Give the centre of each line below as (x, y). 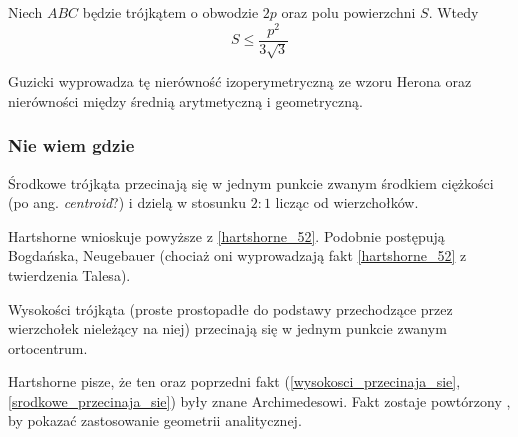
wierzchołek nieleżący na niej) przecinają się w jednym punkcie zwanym (227, 328)
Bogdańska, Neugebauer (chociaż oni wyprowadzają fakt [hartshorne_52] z (237, 255)
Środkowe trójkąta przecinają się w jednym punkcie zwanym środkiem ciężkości (251, 182)
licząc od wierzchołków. (347, 202)
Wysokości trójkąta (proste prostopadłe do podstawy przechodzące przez (230, 308)
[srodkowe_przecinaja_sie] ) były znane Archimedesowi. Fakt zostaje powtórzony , (259, 400)
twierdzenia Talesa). (69, 274)
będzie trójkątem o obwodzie (170, 12)
